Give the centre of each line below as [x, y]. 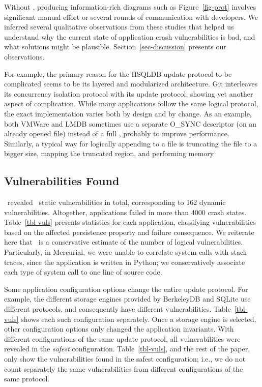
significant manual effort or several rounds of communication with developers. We [131, 17]
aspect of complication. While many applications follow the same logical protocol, [131, 103]
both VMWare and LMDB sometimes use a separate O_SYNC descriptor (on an [130, 123]
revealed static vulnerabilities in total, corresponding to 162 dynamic [117, 202]
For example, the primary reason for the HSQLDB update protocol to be [118, 73]
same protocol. [27, 379]
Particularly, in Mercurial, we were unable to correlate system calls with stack [126, 252]
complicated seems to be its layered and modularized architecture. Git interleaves [131, 84]
